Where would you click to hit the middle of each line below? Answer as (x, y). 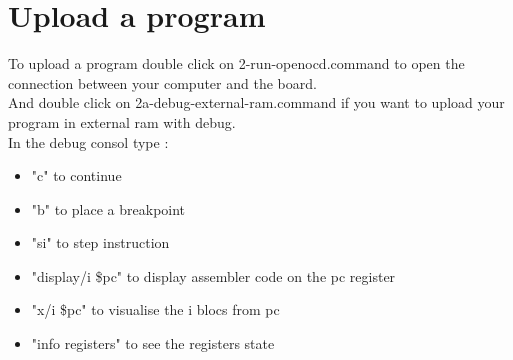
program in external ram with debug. (122, 121)
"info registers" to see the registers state (153, 343)
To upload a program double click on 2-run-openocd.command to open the (236, 63)
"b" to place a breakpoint (108, 208)
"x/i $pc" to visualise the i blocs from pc (155, 309)
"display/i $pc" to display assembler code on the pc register (213, 275)
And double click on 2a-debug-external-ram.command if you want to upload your (256, 102)
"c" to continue (76, 175)
